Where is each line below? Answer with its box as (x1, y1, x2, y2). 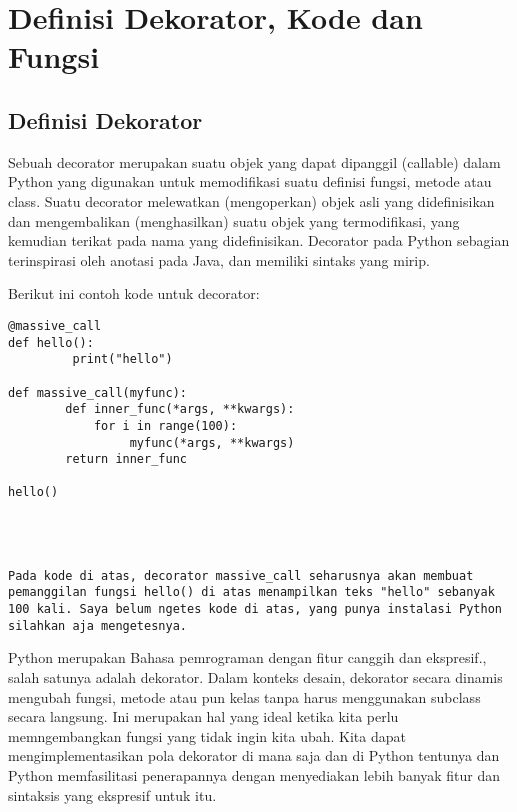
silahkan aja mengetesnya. (8, 618, 187, 633)
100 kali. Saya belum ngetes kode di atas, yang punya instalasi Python (8, 602, 502, 617)
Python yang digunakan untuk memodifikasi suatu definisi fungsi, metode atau (8, 171, 492, 192)
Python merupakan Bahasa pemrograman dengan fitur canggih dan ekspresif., (8, 647, 487, 668)
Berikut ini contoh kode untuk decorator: (8, 283, 260, 304)
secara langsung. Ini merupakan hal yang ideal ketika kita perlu (8, 706, 399, 727)
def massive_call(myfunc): (8, 385, 187, 400)
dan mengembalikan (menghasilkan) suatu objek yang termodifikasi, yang (8, 210, 460, 231)
